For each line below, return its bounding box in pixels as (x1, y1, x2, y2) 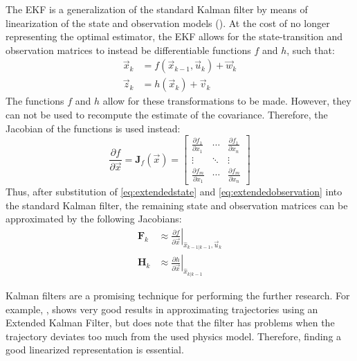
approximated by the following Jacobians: (6, 211, 182, 226)
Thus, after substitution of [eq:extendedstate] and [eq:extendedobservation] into (6, 184, 342, 199)
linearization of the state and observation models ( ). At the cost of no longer (6, 15, 330, 30)
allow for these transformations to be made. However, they (102, 94, 351, 108)
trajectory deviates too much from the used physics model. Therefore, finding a (6, 328, 342, 343)
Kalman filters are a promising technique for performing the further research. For (6, 288, 350, 302)
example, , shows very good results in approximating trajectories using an (6, 301, 318, 316)
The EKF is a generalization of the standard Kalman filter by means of (6, 2, 308, 16)
